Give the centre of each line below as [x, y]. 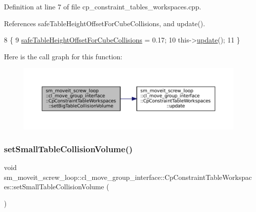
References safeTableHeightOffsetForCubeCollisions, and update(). [105, 23]
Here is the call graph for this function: [63, 56]
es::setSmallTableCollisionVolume [54, 187]
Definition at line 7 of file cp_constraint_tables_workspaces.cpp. [103, 6]
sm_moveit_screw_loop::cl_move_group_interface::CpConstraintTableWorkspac [128, 177]
